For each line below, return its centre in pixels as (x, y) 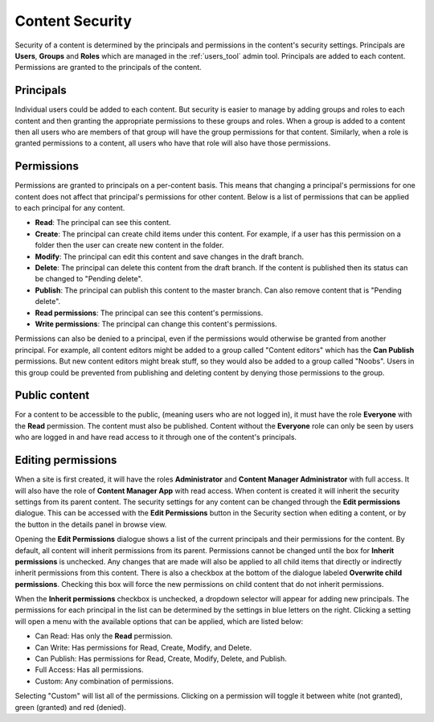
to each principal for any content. (70, 208)
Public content (52, 395)
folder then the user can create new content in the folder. (129, 245)
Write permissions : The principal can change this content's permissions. (156, 324)
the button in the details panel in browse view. (91, 524)
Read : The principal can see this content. (103, 223)
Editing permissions (66, 460)
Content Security (74, 21)
